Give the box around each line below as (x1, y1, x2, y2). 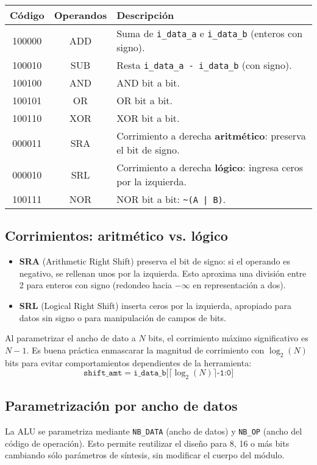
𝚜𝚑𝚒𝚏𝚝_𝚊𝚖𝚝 (83, 369, 123, 378)
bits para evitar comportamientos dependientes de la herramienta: (5, 356, 252, 369)
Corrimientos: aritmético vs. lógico (5, 226, 228, 245)
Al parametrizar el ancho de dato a (5, 332, 136, 344)
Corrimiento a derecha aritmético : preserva (116, 129, 306, 143)
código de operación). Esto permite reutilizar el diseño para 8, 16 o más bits (5, 436, 290, 449)
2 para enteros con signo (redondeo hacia (19, 279, 173, 291)
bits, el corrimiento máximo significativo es (148, 332, 308, 344)
